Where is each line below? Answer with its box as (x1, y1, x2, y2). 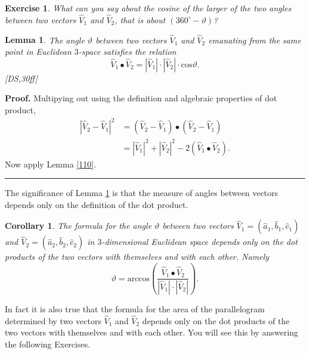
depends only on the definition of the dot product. (5, 198, 188, 210)
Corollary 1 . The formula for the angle (5, 219, 152, 232)
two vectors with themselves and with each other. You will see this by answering (5, 326, 299, 339)
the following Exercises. (5, 337, 91, 350)
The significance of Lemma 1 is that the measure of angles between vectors (5, 187, 278, 199)
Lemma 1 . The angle (5, 33, 85, 46)
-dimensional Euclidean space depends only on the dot (101, 235, 298, 248)
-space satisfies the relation (78, 45, 176, 58)
